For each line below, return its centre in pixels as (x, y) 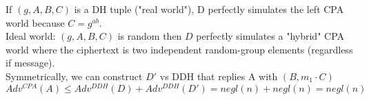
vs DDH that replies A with (219, 76)
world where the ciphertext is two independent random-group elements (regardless (179, 49)
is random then (150, 36)
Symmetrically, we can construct (74, 76)
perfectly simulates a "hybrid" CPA (270, 36)
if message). (30, 63)
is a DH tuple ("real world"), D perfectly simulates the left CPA (209, 9)
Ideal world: (31, 36)
